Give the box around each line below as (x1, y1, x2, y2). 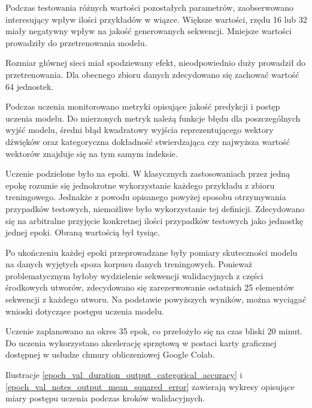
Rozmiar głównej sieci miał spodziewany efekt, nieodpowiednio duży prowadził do (5, 56, 306, 69)
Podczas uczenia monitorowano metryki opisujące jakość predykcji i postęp (5, 100, 280, 113)
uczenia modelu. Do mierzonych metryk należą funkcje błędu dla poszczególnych (5, 111, 301, 124)
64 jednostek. (5, 80, 54, 92)
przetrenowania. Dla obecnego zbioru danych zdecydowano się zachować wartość (5, 68, 299, 80)
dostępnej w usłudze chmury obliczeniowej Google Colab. (5, 348, 215, 361)
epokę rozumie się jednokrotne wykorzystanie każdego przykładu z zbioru (5, 179, 275, 191)
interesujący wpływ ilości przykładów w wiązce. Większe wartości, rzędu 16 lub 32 (5, 13, 307, 25)
